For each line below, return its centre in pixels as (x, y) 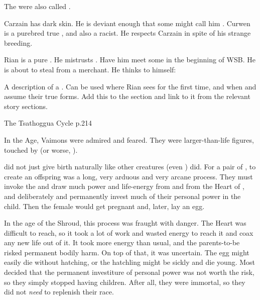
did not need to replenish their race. (59, 292)
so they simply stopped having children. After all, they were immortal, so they (125, 282)
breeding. (18, 42)
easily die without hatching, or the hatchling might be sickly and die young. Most (130, 262)
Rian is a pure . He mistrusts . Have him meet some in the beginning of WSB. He (130, 60)
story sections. (26, 106)
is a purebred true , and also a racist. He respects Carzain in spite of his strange (127, 33)
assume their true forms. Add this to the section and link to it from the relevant (127, 96)
